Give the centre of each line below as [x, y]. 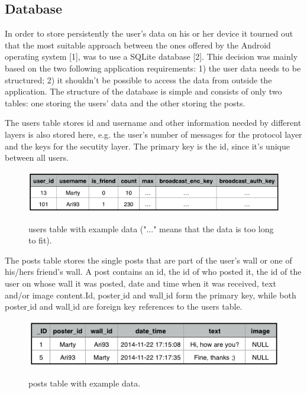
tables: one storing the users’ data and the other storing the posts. [125, 103]
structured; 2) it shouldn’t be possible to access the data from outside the [138, 79]
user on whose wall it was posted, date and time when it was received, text [140, 283]
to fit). [40, 240]
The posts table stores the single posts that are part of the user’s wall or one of [148, 260]
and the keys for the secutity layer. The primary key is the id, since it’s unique [147, 146]
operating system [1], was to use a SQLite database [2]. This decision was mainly [151, 56]
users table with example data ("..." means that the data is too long [151, 228]
